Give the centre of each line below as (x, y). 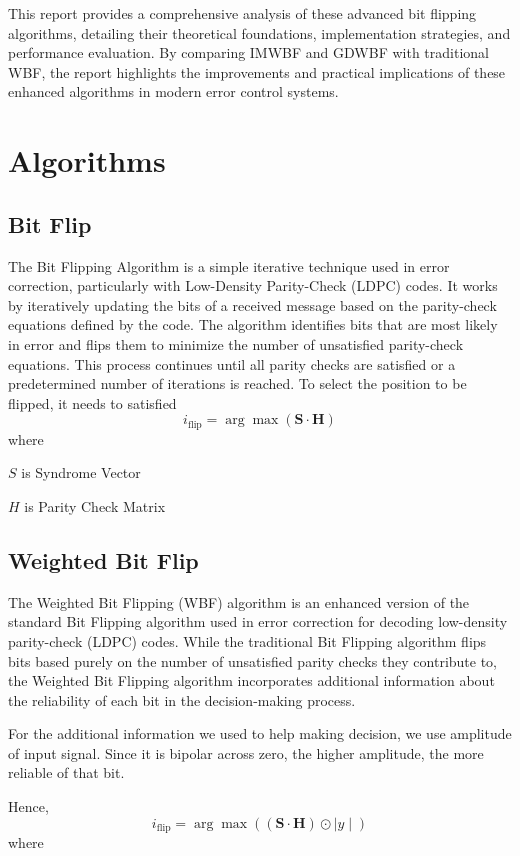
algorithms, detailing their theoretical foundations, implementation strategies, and (259, 32)
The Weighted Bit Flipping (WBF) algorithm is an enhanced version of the (239, 601)
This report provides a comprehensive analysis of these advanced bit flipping (242, 13)
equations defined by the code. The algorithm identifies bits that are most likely (253, 324)
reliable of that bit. (66, 772)
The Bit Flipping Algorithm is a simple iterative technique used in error (229, 265)
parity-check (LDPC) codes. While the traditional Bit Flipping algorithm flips (247, 640)
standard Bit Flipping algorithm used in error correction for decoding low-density (258, 621)
